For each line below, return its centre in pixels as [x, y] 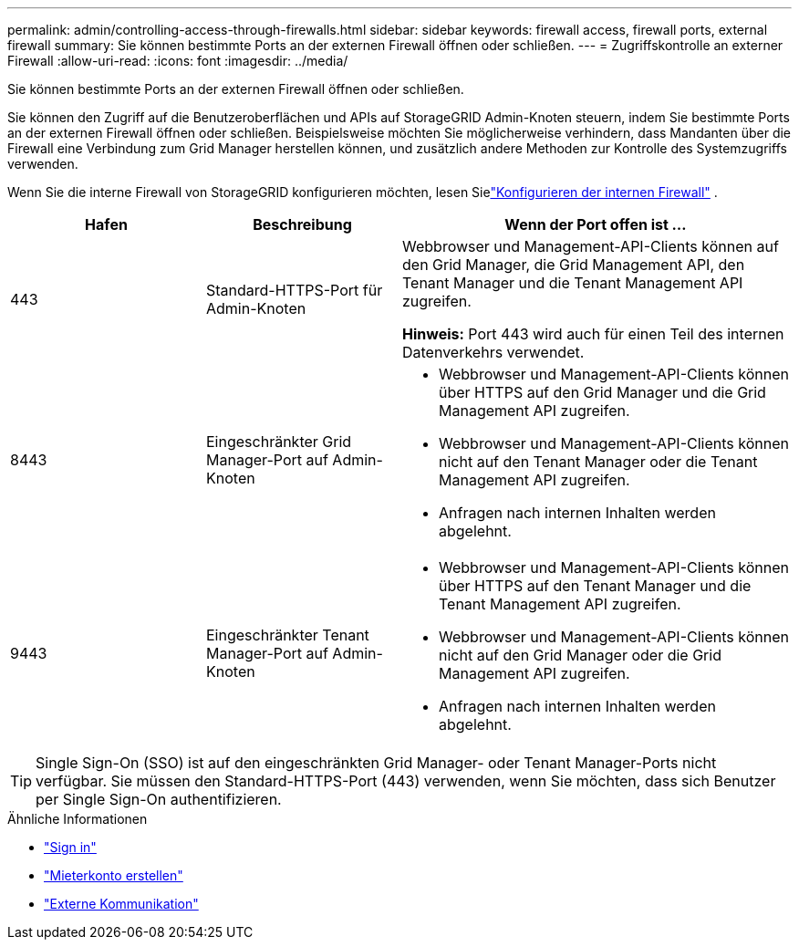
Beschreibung [302, 224]
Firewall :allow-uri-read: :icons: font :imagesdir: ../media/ [178, 61]
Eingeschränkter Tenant [288, 635]
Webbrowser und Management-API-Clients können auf [591, 246]
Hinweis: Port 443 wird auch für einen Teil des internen [593, 334]
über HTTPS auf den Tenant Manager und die [595, 586]
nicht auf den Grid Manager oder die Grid [580, 655]
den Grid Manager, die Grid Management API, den [574, 265]
